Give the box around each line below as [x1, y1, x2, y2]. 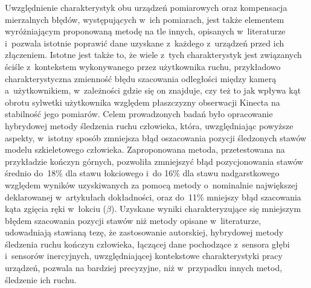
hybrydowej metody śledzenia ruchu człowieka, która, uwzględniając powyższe [5, 119, 293, 132]
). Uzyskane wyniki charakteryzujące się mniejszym [111, 202, 301, 215]
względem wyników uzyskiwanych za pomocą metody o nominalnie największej [5, 178, 298, 191]
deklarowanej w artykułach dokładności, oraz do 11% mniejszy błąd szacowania [5, 190, 301, 203]
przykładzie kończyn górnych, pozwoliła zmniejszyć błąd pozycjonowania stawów [5, 155, 304, 167]
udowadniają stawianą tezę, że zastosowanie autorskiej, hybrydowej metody [5, 226, 284, 238]
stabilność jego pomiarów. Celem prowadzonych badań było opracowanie [5, 107, 273, 120]
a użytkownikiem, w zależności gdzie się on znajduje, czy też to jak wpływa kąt [5, 84, 301, 97]
